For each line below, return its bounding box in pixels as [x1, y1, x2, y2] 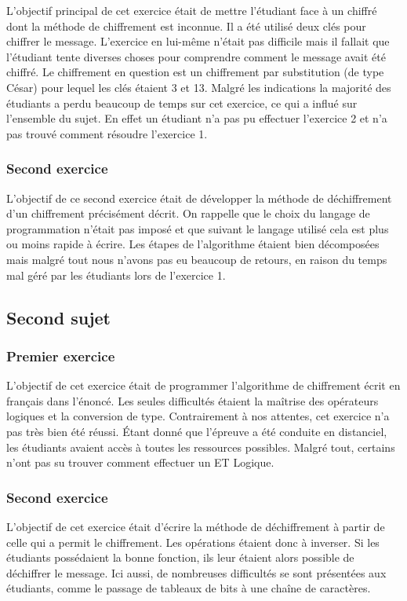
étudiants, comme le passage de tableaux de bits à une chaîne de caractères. [6, 580, 371, 596]
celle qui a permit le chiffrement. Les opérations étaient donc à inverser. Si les [6, 533, 380, 550]
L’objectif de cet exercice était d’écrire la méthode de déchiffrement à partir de [6, 518, 385, 534]
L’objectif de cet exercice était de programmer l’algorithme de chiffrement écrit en [6, 377, 401, 394]
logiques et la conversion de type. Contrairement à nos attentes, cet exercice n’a [6, 408, 390, 424]
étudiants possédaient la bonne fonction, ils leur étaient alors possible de [6, 549, 354, 566]
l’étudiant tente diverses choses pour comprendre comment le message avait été [6, 48, 386, 64]
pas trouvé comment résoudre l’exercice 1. [6, 125, 208, 141]
